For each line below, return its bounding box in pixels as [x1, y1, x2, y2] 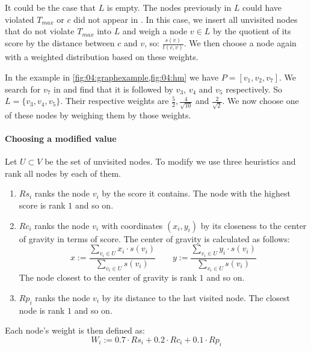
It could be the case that [5, 1, 96, 13]
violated [5, 13, 34, 25]
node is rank [19, 304, 65, 316]
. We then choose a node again [183, 37, 297, 49]
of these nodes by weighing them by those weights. [5, 108, 191, 121]
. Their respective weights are [60, 94, 169, 107]
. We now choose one [222, 94, 299, 107]
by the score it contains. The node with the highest [102, 187, 291, 200]
